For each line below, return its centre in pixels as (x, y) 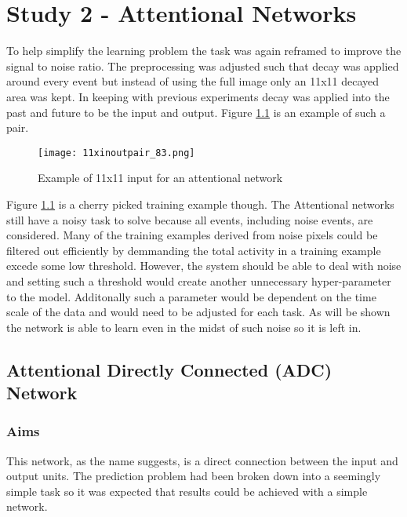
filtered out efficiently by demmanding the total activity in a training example (194, 250)
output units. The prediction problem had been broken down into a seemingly (194, 476)
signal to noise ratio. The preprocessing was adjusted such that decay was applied (203, 66)
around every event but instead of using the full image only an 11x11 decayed (193, 81)
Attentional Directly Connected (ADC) (169, 369)
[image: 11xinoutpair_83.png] (116, 153)
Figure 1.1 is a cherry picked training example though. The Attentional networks (200, 204)
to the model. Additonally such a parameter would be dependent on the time (191, 296)
